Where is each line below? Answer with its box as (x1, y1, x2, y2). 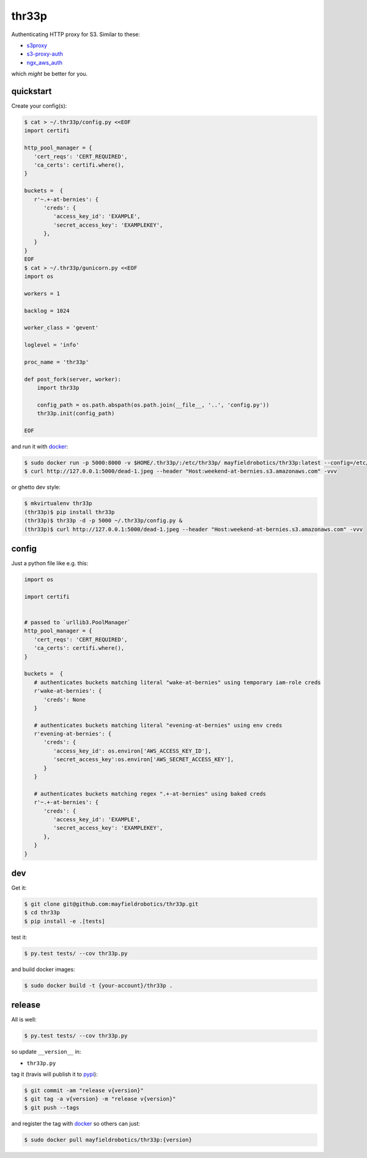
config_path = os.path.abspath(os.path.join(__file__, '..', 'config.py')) (37, 401, 270, 408)
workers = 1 (24, 290, 61, 297)
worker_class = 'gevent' (24, 325, 99, 331)
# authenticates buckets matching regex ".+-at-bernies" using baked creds (34, 790, 266, 797)
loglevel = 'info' (24, 342, 80, 348)
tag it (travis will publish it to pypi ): (11, 1070, 98, 1078)
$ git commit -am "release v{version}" (24, 1087, 144, 1094)
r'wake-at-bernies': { (34, 688, 102, 694)
